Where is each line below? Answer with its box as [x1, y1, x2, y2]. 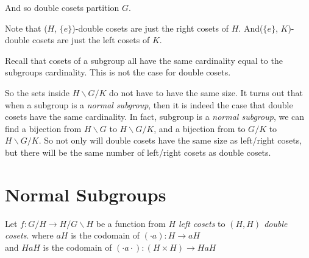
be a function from [96, 217, 166, 229]
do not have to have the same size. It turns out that [109, 86, 303, 99]
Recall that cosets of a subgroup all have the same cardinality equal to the [5, 54, 283, 66]
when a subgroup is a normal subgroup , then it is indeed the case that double [5, 98, 293, 111]
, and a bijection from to [154, 122, 246, 134]
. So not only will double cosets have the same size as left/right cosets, [38, 134, 302, 147]
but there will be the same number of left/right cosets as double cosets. [5, 145, 271, 158]
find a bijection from [5, 122, 82, 134]
